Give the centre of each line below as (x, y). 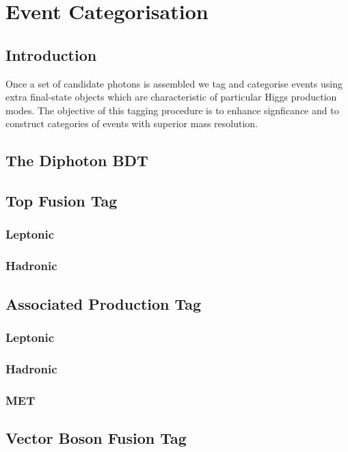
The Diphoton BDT (77, 160)
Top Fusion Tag (62, 201)
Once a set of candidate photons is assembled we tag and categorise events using (174, 83)
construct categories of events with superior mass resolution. (132, 123)
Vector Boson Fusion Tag (96, 437)
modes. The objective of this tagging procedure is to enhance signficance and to (172, 110)
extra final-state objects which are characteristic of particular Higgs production (171, 97)
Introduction (51, 54)
